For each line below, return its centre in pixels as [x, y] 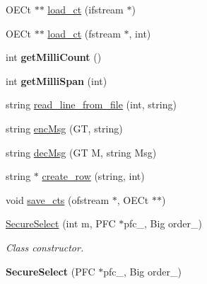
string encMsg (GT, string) [64, 128]
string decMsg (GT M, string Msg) [81, 152]
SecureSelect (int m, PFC [61, 223]
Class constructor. [45, 247]
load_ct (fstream [84, 33]
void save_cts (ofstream [58, 199]
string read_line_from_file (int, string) [91, 104]
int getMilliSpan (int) [57, 80]
